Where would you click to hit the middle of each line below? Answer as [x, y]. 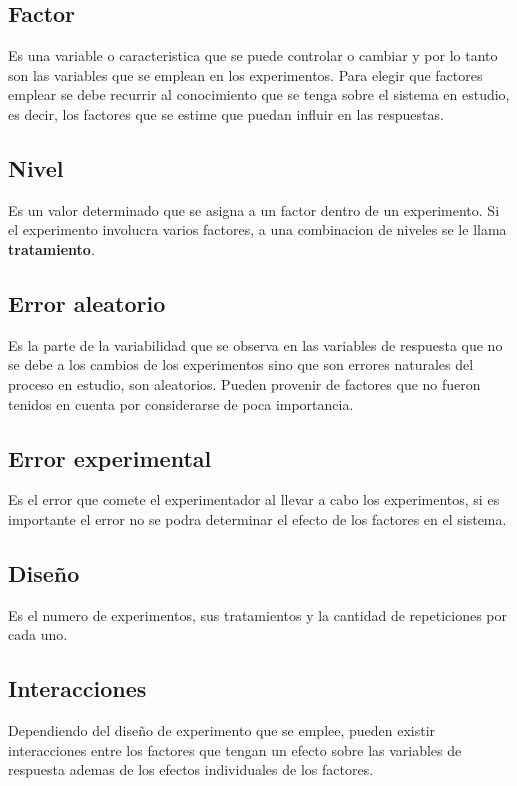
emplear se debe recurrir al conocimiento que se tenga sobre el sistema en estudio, [259, 94]
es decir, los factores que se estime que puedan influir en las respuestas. [226, 113]
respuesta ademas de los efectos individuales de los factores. [191, 769]
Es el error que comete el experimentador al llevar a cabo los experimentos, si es [254, 499]
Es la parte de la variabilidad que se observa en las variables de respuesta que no [255, 344]
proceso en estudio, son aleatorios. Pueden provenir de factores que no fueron [244, 383]
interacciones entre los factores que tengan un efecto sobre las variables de [235, 749]
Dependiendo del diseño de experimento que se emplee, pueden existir [222, 730]
